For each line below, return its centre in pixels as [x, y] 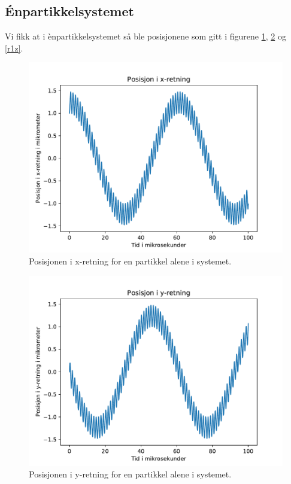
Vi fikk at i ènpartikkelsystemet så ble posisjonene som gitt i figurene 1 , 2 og [145, 36]
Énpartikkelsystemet [69, 11]
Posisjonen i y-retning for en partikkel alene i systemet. [130, 474]
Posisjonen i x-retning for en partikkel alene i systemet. [130, 261]
